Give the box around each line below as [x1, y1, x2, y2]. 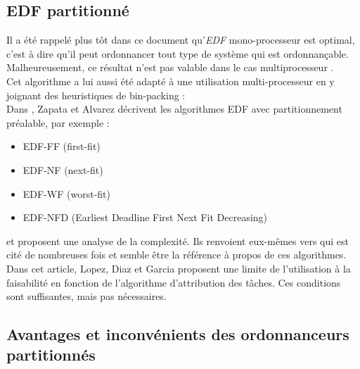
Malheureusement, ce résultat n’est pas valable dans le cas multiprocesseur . [6, 60, 334, 75]
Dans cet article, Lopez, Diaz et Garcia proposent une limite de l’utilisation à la [6, 261, 351, 275]
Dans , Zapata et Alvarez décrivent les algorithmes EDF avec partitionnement [6, 101, 342, 116]
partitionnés [6, 344, 96, 365]
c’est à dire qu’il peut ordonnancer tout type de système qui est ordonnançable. [6, 46, 349, 61]
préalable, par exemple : [6, 115, 110, 130]
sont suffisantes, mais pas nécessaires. [6, 289, 167, 304]
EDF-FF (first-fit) [22, 139, 101, 154]
